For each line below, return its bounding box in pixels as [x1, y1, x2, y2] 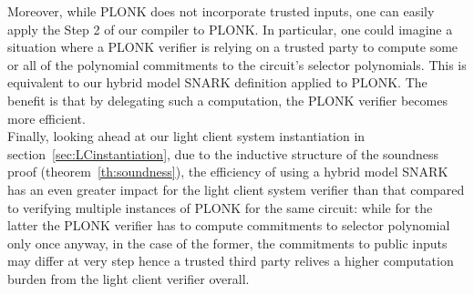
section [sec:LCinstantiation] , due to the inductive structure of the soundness [7, 144, 438, 163]
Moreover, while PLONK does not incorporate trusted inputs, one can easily [7, 2, 435, 20]
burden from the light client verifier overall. [7, 269, 250, 288]
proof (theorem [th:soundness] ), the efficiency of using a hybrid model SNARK [7, 162, 448, 181]
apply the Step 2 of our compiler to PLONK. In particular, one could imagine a [7, 19, 453, 38]
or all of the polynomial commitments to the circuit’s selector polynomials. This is [7, 55, 467, 74]
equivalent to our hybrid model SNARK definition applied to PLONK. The [7, 73, 428, 92]
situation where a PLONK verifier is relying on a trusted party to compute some [7, 37, 459, 56]
